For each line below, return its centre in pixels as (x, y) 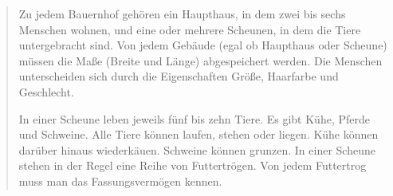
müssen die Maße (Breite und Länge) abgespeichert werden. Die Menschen (200, 60)
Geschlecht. (46, 91)
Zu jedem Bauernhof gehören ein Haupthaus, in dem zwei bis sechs (182, 14)
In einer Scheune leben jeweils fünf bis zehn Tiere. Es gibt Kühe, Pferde (194, 118)
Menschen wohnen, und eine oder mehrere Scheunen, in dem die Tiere (190, 29)
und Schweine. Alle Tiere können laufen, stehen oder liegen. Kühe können (198, 134)
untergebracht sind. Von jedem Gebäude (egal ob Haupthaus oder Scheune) (203, 45)
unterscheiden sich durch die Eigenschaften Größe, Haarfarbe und (179, 76)
